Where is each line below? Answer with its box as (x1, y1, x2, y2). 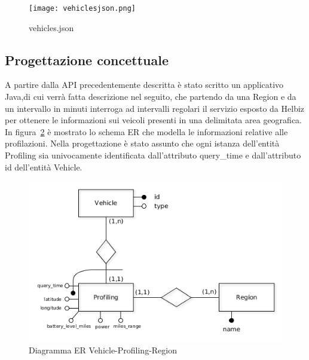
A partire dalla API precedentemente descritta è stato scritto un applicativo (5, 78, 284, 91)
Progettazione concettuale (5, 50, 169, 69)
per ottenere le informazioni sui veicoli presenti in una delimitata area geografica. (5, 114, 302, 126)
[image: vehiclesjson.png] (29, 4, 136, 13)
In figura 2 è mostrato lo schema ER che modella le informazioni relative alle (5, 125, 288, 138)
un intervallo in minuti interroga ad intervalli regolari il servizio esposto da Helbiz (5, 102, 305, 114)
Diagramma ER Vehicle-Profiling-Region (29, 343, 178, 356)
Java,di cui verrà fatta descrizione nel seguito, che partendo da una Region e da (5, 90, 296, 103)
